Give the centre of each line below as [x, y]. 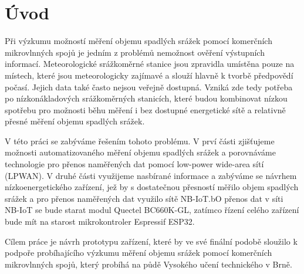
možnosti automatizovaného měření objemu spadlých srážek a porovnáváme [140, 152]
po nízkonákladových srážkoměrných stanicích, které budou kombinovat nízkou [146, 98]
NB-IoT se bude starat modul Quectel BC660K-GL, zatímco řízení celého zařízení [152, 210]
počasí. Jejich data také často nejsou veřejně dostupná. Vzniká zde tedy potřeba [149, 87]
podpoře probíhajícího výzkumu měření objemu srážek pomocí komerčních [139, 253]
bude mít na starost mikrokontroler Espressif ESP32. [100, 221]
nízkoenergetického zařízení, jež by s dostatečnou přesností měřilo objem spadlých [152, 187]
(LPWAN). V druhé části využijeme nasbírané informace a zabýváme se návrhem [151, 175]
